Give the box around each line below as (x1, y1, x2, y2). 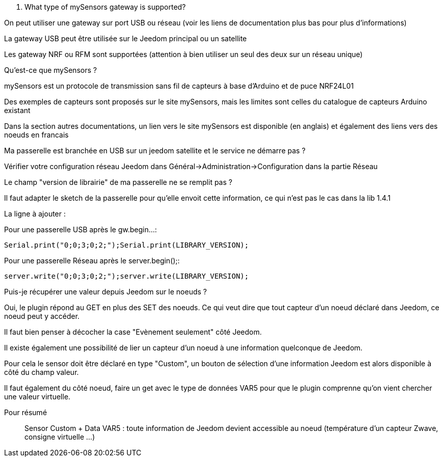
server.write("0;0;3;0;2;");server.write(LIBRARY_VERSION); (4, 272, 249, 280)
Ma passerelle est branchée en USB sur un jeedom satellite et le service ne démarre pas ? (4, 146, 306, 155)
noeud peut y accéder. (4, 312, 80, 320)
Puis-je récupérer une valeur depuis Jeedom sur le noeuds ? (4, 287, 207, 296)
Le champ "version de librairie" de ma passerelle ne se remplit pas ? (4, 178, 233, 186)
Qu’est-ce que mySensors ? (4, 66, 97, 74)
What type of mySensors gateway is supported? (24, 3, 186, 11)
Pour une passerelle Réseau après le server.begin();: (4, 256, 180, 265)
